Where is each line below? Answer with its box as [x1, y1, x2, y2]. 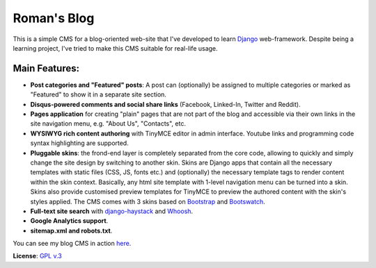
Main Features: [13, 62, 80, 74]
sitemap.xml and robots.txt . [30, 226, 113, 235]
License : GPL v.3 [13, 252, 62, 260]
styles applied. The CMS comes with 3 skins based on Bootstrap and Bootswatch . [30, 197, 265, 206]
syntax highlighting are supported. [30, 139, 129, 147]
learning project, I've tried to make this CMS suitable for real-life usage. [13, 44, 219, 52]
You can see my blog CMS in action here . [13, 240, 132, 248]
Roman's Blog [13, 10, 95, 26]
